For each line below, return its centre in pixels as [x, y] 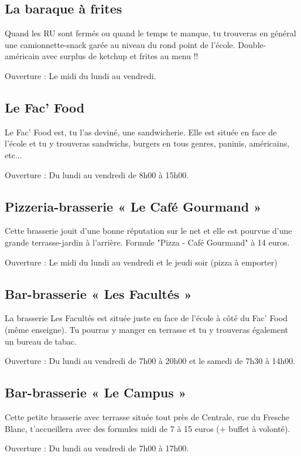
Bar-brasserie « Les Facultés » [98, 293]
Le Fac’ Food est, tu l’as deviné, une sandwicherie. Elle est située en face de [141, 132]
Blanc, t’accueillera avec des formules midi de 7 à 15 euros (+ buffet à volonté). [148, 428]
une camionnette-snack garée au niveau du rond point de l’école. [120, 44]
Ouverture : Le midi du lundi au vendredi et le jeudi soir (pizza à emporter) [141, 262]
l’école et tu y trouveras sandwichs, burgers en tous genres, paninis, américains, [147, 143]
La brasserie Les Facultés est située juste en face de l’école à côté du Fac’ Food [146, 318]
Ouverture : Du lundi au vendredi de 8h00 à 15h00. [97, 174]
